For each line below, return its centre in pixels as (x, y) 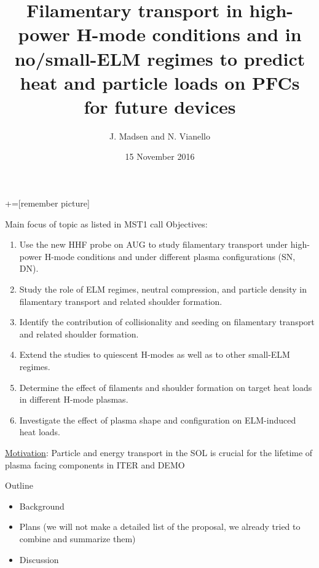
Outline (19, 485)
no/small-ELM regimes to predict (160, 58)
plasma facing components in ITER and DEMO (95, 464)
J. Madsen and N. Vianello (159, 136)
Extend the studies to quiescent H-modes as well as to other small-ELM (155, 354)
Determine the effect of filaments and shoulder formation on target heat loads (166, 387)
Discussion (39, 559)
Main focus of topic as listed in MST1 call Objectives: (106, 223)
